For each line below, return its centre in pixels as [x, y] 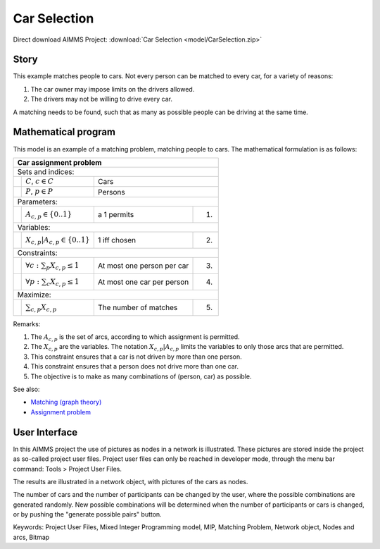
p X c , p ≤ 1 [63, 266]
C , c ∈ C [40, 181]
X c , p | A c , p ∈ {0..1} [58, 240]
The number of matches [138, 307]
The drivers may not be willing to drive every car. [101, 99]
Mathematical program [64, 132]
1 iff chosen [117, 240]
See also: [26, 389]
